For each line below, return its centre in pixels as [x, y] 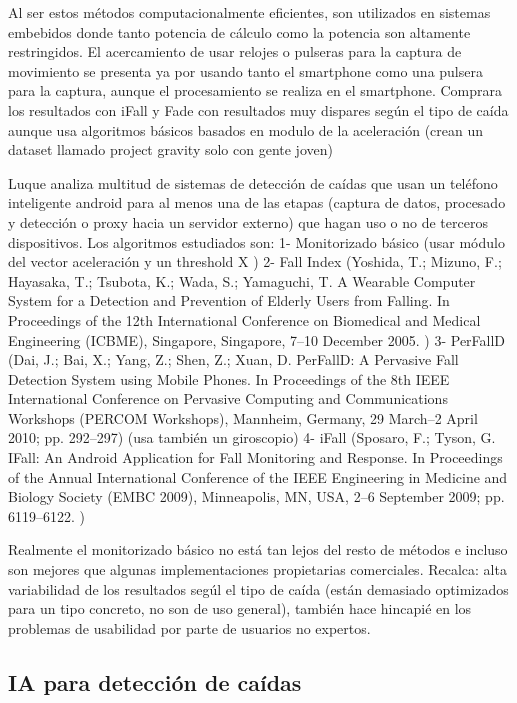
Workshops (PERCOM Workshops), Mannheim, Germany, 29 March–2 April [243, 417]
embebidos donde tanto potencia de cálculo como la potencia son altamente [239, 31]
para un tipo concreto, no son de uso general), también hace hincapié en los [240, 608]
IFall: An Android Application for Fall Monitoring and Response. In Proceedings [255, 457]
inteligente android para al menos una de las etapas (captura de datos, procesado [257, 202]
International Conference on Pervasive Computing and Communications [228, 398]
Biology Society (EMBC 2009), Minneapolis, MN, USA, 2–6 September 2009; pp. [256, 496]
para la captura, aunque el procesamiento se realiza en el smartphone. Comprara [255, 90]
